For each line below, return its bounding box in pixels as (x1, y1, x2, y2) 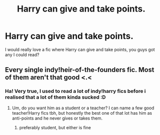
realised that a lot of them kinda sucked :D (5, 94, 106, 101)
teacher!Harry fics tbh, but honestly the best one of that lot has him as (12, 110, 152, 116)
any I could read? (5, 52, 40, 58)
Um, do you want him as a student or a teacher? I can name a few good (12, 105, 155, 111)
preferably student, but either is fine (19, 124, 91, 130)
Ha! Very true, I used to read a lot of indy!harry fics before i (5, 88, 146, 95)
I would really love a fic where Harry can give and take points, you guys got (5, 46, 155, 52)
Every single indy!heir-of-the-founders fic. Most (5, 66, 155, 74)
